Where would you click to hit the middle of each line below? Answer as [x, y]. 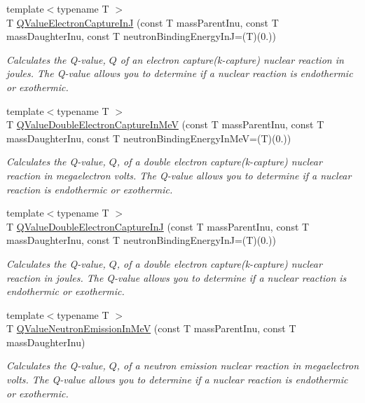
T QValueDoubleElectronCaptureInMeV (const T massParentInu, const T [165, 124]
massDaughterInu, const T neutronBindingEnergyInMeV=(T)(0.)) [149, 138]
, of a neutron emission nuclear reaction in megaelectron [238, 366]
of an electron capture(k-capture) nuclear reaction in [232, 59]
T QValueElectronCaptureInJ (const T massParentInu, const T [143, 22]
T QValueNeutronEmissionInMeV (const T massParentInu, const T [151, 328]
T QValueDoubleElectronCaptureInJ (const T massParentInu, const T [158, 226]
